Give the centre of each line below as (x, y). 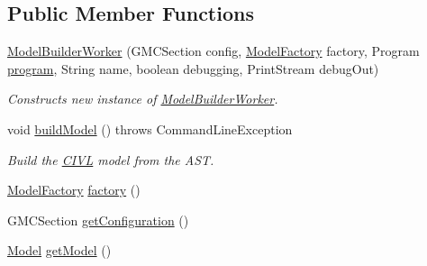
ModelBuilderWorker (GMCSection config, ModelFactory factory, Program (213, 51)
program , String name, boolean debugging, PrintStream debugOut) (193, 68)
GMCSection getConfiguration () (98, 220)
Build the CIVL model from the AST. (111, 159)
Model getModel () (59, 250)
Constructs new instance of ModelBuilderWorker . (143, 99)
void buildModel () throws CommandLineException (150, 128)
